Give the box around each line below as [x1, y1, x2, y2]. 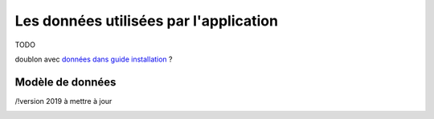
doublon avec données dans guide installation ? [14, 54, 173, 64]
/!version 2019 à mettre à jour [14, 96, 113, 105]
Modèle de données [14, 75, 117, 89]
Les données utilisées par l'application [14, 12, 279, 30]
